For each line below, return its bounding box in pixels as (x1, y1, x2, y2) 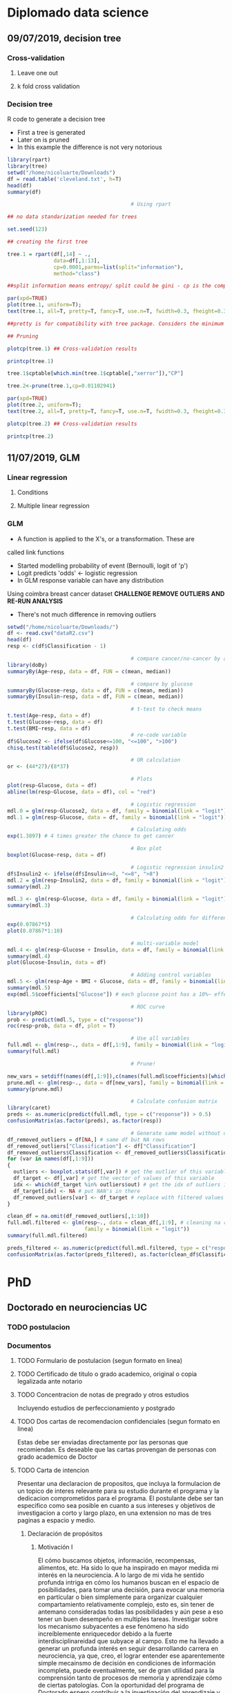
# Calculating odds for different (130, 915, 230, 922)
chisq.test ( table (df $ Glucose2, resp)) (7, 744, 119, 751)
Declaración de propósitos (27, 1529, 103, 1538)
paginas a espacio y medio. (17, 1516, 96, 1525)
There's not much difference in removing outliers (17, 610, 157, 619)
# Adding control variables (130, 971, 212, 978)
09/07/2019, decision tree (7, 32, 122, 44)
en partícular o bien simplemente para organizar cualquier (37, 1593, 203, 1601)
